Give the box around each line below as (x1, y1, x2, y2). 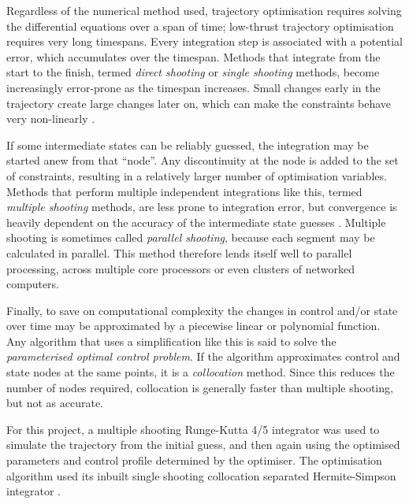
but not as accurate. (6, 395, 104, 411)
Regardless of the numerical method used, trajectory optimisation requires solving (6, 2, 402, 18)
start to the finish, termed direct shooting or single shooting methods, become (6, 64, 380, 80)
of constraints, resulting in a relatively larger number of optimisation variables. (6, 167, 387, 183)
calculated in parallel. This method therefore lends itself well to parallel (6, 244, 352, 261)
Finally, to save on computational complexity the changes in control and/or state (6, 302, 398, 318)
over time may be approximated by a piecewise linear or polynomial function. (6, 317, 381, 334)
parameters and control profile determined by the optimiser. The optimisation (6, 452, 382, 469)
